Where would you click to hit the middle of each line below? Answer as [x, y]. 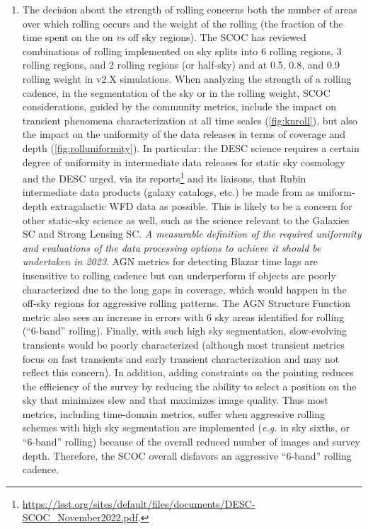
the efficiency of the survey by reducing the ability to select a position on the [189, 386]
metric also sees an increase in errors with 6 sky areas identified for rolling [183, 316]
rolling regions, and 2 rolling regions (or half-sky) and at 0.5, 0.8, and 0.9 [181, 65]
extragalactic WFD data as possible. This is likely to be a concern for [201, 205]
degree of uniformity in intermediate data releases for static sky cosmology [184, 162]
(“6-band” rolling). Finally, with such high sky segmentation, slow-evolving [185, 331]
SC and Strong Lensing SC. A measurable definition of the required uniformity [192, 234]
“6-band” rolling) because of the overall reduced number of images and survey [191, 442]
